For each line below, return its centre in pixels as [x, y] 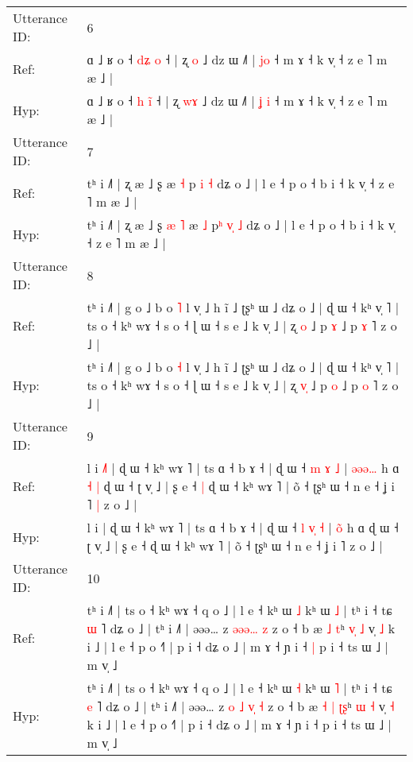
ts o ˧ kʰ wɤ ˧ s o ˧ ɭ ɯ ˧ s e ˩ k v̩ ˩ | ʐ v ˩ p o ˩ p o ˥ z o [243, 385]
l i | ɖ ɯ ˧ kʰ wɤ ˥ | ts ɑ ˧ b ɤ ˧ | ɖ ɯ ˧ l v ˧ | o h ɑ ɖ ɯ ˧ [243, 527]
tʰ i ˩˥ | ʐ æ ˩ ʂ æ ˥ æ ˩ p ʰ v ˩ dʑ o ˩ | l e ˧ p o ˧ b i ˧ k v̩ [241, 224]
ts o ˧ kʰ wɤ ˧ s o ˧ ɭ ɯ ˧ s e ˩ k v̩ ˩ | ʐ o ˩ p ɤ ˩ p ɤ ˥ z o [242, 325]
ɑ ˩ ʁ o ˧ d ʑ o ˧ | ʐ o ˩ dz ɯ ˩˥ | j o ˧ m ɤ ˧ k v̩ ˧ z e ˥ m [237, 59]
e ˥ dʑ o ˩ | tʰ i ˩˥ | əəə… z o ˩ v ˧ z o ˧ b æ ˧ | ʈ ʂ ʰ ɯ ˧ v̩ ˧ [241, 706]
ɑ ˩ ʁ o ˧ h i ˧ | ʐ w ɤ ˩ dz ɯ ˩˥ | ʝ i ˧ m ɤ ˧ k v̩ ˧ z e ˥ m [237, 101]
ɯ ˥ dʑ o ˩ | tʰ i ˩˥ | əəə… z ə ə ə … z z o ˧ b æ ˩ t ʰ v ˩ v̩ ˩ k [241, 628]
